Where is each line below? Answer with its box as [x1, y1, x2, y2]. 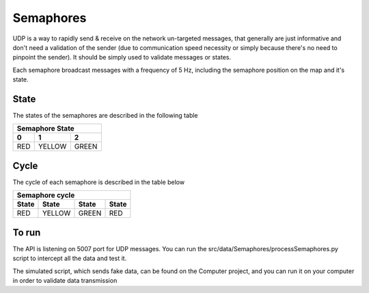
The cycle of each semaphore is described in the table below [12, 178, 184, 186]
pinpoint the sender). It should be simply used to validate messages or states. [12, 53, 232, 62]
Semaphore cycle [16, 190, 75, 200]
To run [12, 227, 41, 238]
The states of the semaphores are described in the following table [12, 112, 198, 120]
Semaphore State [16, 124, 74, 133]
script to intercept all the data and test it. [12, 254, 127, 263]
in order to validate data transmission [12, 277, 118, 284]
